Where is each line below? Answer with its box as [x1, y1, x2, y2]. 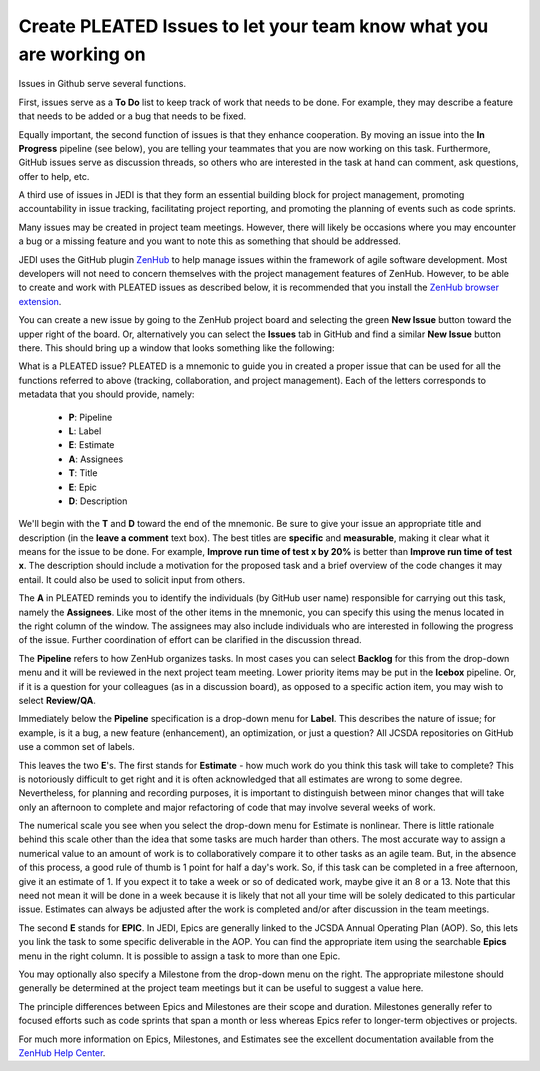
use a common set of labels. [18, 741, 135, 753]
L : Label [68, 425, 102, 437]
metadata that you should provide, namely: [18, 388, 195, 400]
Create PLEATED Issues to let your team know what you [18, 15, 489, 37]
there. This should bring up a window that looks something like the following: [18, 341, 335, 354]
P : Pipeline [68, 411, 113, 423]
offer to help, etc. [18, 170, 90, 182]
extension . [18, 295, 62, 307]
